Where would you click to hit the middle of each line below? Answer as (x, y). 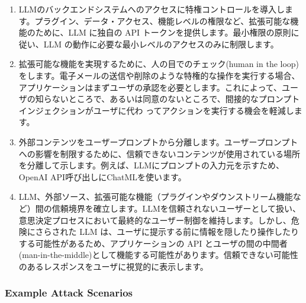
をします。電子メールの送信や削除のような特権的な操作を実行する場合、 (159, 75)
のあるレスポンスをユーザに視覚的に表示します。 (113, 266)
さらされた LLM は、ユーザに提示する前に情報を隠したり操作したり (167, 232)
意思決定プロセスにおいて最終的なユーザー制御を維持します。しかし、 (155, 220)
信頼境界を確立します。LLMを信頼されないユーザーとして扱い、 (176, 208)
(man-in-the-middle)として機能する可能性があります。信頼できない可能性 (158, 255)
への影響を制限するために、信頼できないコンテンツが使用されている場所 (159, 153)
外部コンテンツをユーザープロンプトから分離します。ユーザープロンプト (158, 141)
